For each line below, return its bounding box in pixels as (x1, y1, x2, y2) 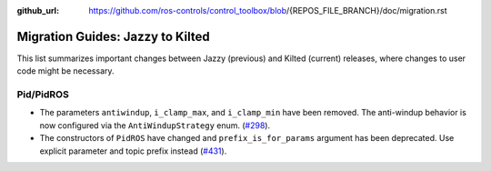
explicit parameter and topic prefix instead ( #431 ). (39, 146, 227, 156)
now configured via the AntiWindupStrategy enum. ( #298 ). (39, 119, 271, 131)
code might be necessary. (16, 65, 115, 76)
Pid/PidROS (16, 88, 70, 101)
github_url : (16, 5, 59, 15)
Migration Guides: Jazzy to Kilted (16, 28, 210, 45)
